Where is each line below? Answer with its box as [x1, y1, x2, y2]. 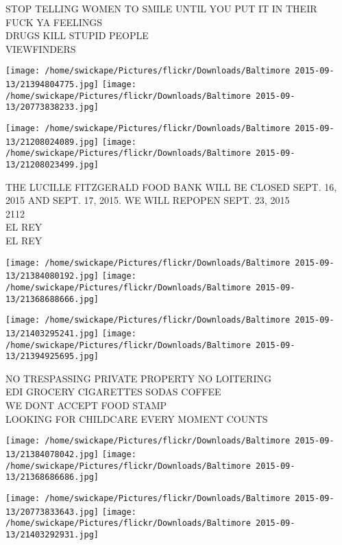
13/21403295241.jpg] [5, 328, 99, 338]
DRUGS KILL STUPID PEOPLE [5, 28, 149, 43]
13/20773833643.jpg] [5, 507, 99, 517]
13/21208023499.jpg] [5, 159, 99, 170]
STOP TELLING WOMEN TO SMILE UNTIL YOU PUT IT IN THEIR [5, 1, 317, 15]
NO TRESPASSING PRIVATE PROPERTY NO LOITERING [5, 371, 271, 385]
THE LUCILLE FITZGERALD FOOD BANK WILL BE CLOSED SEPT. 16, [5, 179, 337, 194]
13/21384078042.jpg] [5, 449, 99, 459]
